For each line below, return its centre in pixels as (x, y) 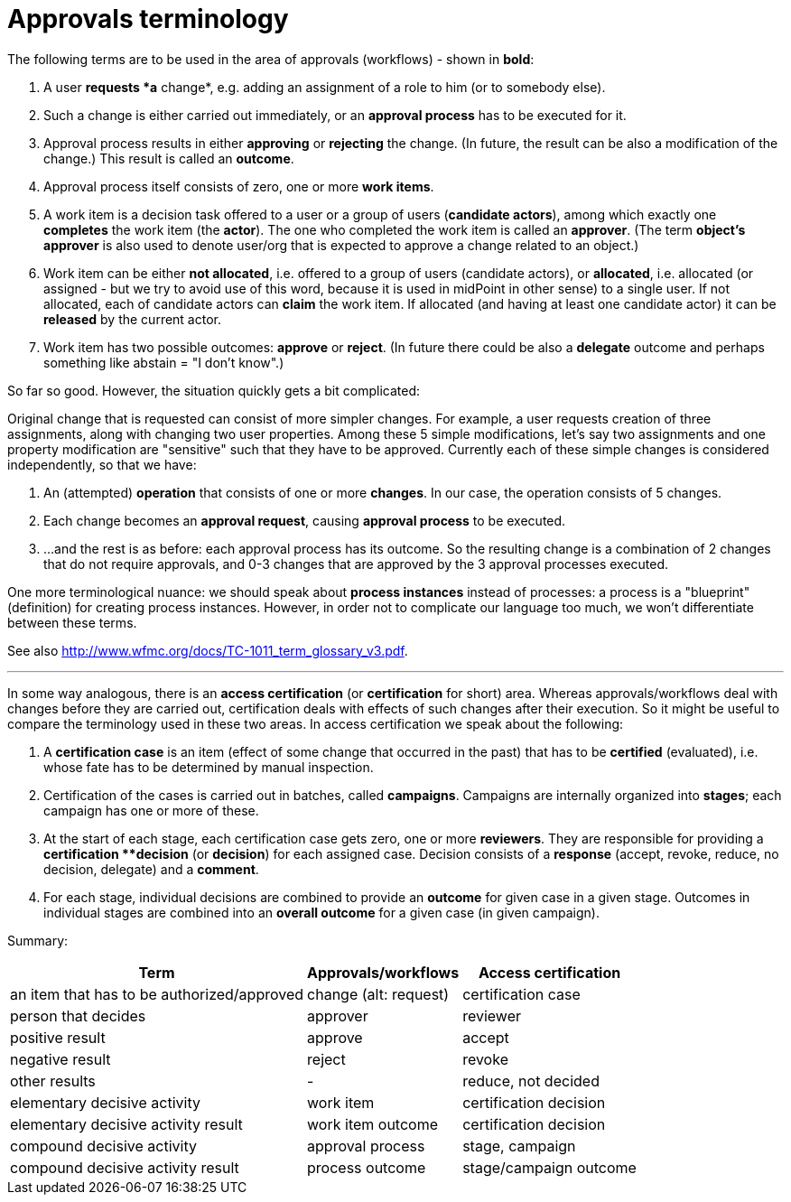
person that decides (78, 1016)
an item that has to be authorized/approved (157, 994)
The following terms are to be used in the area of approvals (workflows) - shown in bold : (271, 59)
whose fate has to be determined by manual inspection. (209, 767)
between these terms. (72, 622)
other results (53, 1081)
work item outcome (373, 1124)
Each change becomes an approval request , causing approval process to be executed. (305, 520)
